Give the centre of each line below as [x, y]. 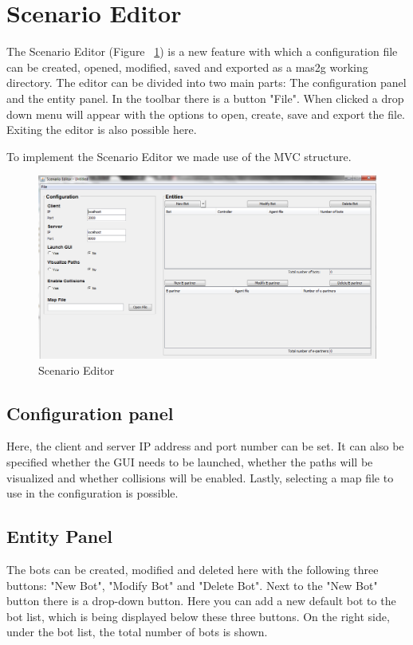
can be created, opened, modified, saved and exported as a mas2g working [187, 67]
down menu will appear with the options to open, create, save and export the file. [206, 114]
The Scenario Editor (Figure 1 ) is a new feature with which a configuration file [202, 51]
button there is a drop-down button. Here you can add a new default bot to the [201, 601]
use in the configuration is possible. [92, 493]
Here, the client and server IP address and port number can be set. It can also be [205, 446]
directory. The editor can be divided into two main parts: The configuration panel [206, 83]
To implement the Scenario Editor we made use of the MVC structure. [179, 156]
